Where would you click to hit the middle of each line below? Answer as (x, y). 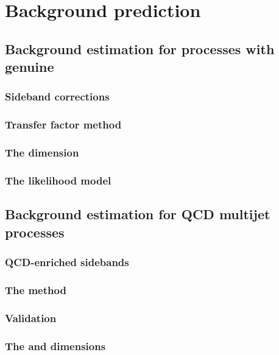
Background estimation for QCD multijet (138, 214)
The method (36, 290)
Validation (31, 318)
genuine (30, 67)
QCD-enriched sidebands (67, 262)
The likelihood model (58, 180)
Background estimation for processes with (140, 48)
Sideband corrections (57, 97)
